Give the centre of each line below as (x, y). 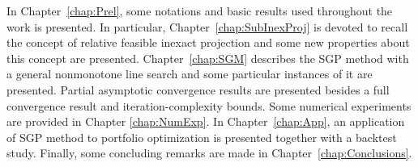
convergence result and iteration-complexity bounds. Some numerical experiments (209, 105)
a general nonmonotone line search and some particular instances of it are (190, 74)
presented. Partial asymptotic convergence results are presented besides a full (198, 89)
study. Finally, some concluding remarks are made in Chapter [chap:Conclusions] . (209, 153)
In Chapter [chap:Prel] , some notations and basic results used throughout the (200, 10)
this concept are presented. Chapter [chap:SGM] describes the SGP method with (208, 58)
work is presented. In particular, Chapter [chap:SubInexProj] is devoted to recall (207, 26)
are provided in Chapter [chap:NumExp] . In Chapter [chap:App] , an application (206, 121)
